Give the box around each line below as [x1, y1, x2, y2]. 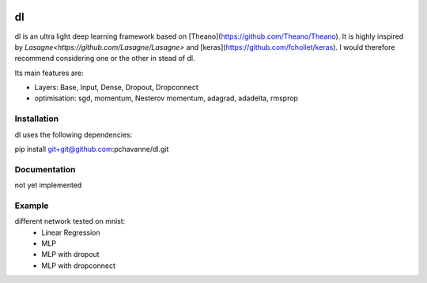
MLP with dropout [41, 250, 100, 259]
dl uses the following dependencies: [14, 130, 133, 139]
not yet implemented [14, 180, 82, 190]
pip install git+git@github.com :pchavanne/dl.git [14, 145, 169, 153]
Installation [14, 113, 59, 124]
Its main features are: [14, 68, 84, 77]
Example [14, 200, 49, 211]
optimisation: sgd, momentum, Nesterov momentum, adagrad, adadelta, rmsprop [34, 93, 298, 103]
